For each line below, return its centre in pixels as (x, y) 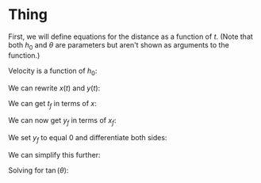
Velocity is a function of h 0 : (53, 71)
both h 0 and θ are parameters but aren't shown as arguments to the (119, 46)
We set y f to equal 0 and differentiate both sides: (88, 139)
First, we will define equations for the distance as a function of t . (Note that (131, 36)
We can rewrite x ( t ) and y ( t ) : (54, 88)
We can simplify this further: (54, 154)
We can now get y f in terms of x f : (62, 122)
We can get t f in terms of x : (53, 104)
